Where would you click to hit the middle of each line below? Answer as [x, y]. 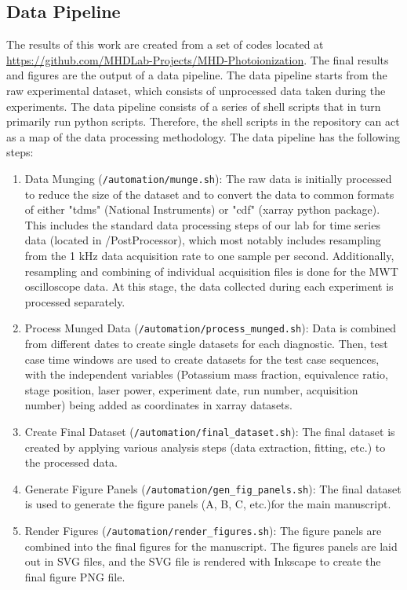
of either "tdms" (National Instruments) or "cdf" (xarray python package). [202, 209]
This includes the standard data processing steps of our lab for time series [202, 224]
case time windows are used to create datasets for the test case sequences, [202, 359]
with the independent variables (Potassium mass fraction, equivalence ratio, [206, 374]
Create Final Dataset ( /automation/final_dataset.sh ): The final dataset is [210, 431]
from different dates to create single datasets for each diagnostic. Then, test [206, 344]
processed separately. [75, 301]
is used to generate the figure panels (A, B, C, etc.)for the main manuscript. [208, 504]
